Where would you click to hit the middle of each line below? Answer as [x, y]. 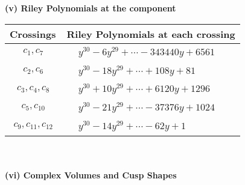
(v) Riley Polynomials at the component [91, 8]
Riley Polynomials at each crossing [151, 34]
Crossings [33, 34]
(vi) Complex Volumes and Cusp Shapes [91, 175]
